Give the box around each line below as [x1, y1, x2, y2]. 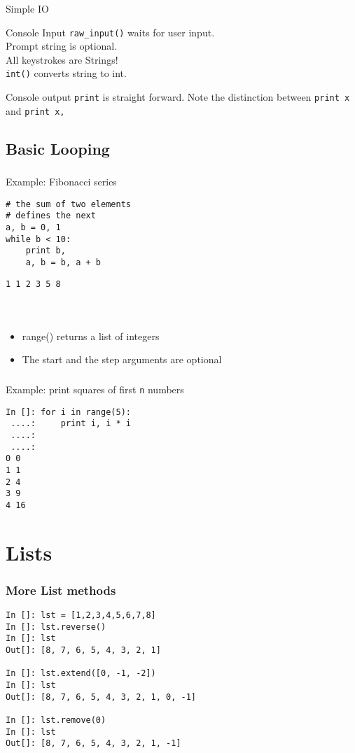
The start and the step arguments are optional [22, 352, 222, 367]
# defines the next [6, 211, 96, 221]
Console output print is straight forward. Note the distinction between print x [6, 90, 350, 104]
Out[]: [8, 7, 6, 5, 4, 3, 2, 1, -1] [6, 738, 181, 749]
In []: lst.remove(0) [6, 715, 106, 725]
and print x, [6, 103, 65, 118]
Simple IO [6, 1, 49, 15]
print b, [25, 246, 66, 256]
